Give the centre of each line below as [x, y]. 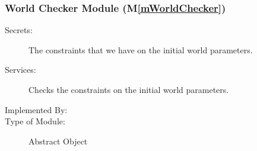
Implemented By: [36, 109]
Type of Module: [35, 121]
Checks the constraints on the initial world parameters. [129, 89]
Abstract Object [58, 141]
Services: [20, 70]
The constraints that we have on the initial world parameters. [141, 49]
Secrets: [19, 30]
